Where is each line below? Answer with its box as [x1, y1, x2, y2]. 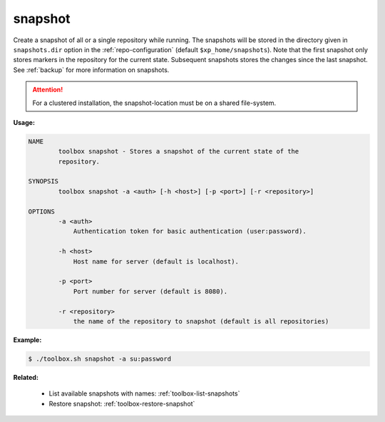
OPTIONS [28, 207, 55, 216]
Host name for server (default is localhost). [73, 257, 239, 266]
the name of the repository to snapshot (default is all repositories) [73, 317, 329, 325]
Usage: [13, 118, 36, 126]
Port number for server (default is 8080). [73, 287, 228, 296]
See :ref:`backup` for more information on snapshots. [13, 65, 170, 74]
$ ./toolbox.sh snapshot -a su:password [28, 354, 171, 363]
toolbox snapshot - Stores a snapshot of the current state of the [58, 147, 299, 156]
